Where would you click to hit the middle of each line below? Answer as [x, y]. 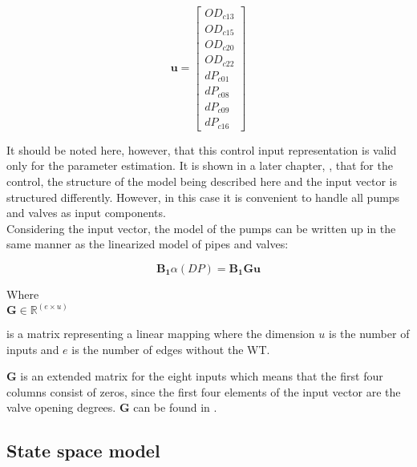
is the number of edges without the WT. [171, 349]
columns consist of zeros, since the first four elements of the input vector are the [204, 391]
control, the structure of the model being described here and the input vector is [202, 181]
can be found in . [175, 407]
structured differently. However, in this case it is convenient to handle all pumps [203, 197]
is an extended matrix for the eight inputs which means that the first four [202, 376]
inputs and [33, 349]
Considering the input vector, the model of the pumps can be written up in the [201, 228]
